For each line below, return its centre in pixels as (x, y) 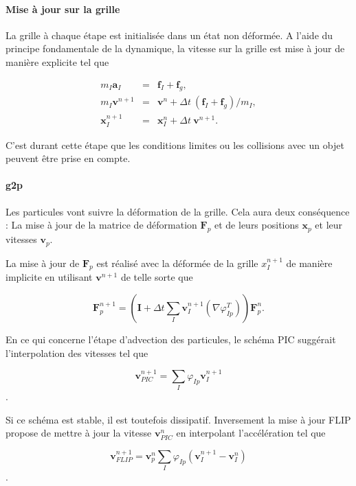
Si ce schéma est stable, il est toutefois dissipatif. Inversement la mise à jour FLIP (178, 419)
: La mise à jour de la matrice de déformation (101, 225)
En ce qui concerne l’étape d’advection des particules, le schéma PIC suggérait (171, 339)
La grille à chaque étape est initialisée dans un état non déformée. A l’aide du (169, 35)
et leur (329, 225)
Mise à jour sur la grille (63, 9)
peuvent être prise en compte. (68, 158)
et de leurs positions (257, 225)
